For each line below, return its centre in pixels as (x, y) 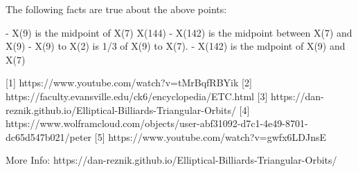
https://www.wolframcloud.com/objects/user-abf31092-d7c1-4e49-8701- (157, 123)
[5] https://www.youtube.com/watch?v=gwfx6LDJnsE (211, 136)
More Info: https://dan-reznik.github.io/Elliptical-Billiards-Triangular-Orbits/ (171, 160)
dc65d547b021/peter (49, 136)
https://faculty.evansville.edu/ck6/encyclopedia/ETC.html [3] (137, 96)
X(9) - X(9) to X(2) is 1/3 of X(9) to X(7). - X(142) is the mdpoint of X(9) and (176, 46)
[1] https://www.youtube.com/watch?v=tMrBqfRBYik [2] (129, 83)
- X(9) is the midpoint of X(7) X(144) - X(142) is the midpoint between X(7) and (179, 32)
